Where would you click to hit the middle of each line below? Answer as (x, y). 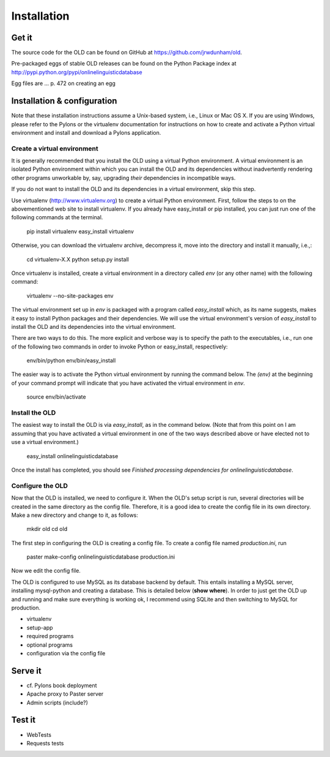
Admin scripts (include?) (57, 702)
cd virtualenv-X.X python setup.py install (78, 259)
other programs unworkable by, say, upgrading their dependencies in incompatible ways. (123, 178)
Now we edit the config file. (46, 571)
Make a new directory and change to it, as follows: (75, 515)
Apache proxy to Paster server (65, 694)
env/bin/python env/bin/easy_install (71, 361)
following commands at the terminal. (57, 217)
